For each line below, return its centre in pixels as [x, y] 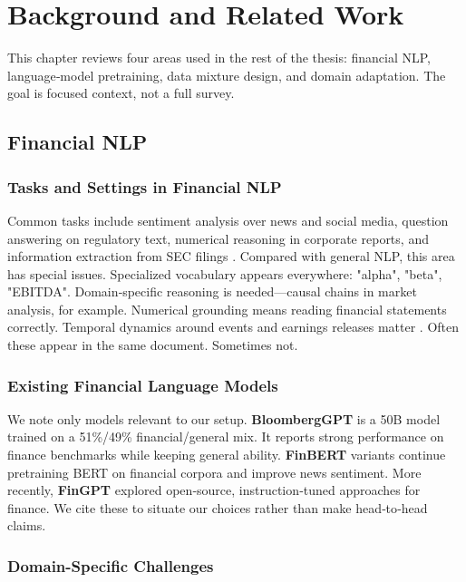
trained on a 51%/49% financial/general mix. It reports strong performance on [226, 436]
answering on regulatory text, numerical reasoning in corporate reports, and [218, 238]
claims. [27, 525]
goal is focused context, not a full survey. [121, 93]
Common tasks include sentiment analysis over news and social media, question [228, 220]
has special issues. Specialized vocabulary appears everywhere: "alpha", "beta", [225, 273]
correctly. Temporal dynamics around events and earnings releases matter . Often [233, 327]
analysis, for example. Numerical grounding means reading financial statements [227, 309]
